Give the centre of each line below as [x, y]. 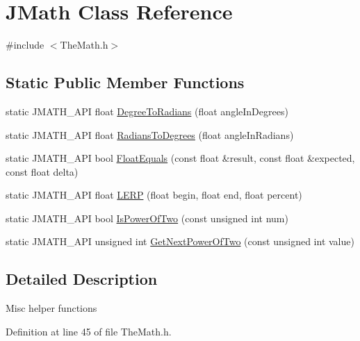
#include [25, 45]
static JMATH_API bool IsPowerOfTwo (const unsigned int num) [147, 218]
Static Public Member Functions [125, 82]
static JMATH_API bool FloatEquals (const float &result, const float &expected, [180, 158]
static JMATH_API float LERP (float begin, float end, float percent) [154, 195]
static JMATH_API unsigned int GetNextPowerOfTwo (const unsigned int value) [180, 241]
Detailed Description [82, 279]
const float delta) [42, 171]
